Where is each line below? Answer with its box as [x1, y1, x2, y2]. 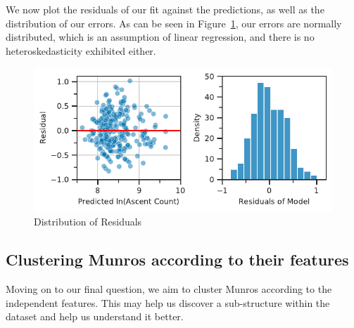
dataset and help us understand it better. [6, 309, 184, 324]
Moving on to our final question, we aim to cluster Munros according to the [6, 282, 332, 296]
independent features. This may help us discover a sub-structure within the [6, 295, 330, 310]
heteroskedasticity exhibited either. [6, 43, 156, 58]
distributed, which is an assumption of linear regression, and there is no [6, 29, 315, 44]
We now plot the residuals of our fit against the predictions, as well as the [6, 2, 324, 16]
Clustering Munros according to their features [6, 249, 349, 270]
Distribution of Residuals [34, 214, 142, 229]
